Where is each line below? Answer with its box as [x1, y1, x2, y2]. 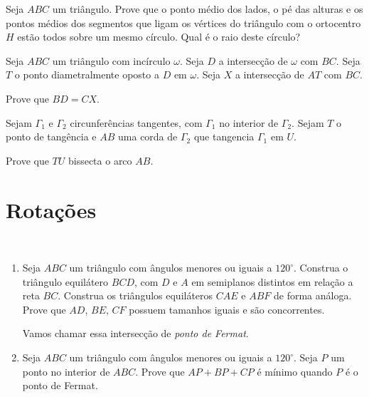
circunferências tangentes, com [70, 115, 203, 130]
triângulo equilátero [22, 274, 109, 289]
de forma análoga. [273, 288, 352, 303]
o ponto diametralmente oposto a [14, 67, 159, 82]
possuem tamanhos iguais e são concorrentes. [129, 301, 325, 316]
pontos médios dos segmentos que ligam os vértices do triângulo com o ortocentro [6, 15, 361, 30]
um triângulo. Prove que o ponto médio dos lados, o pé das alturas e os [52, 1, 363, 16]
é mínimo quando [257, 364, 333, 378]
